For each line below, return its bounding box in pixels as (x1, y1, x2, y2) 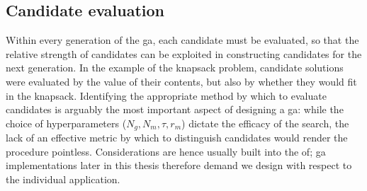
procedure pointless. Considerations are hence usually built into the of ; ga (6, 144, 326, 158)
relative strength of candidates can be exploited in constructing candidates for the (6, 46, 362, 61)
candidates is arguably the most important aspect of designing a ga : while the (6, 102, 344, 117)
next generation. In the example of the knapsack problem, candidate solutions (6, 60, 344, 75)
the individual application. (6, 172, 120, 186)
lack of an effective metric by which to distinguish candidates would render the (6, 130, 348, 145)
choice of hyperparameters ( (6, 115, 127, 130)
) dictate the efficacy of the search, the (181, 115, 349, 130)
